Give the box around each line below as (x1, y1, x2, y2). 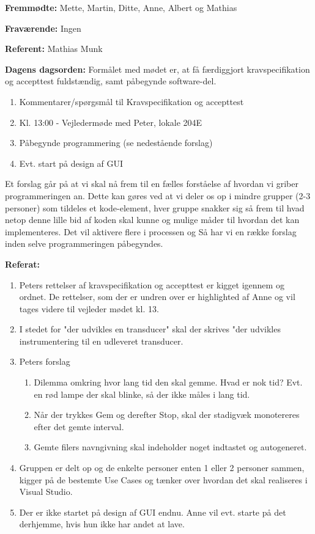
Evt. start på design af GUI (19, 156, 124, 169)
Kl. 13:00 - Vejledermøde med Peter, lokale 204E (19, 115, 202, 128)
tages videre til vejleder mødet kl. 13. (19, 302, 159, 315)
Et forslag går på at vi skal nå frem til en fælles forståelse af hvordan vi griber (5, 177, 298, 190)
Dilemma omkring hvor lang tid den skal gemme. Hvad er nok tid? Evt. (34, 376, 303, 389)
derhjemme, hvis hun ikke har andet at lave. (19, 518, 185, 530)
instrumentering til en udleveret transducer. (19, 334, 183, 347)
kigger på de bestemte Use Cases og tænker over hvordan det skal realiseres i (19, 473, 308, 486)
